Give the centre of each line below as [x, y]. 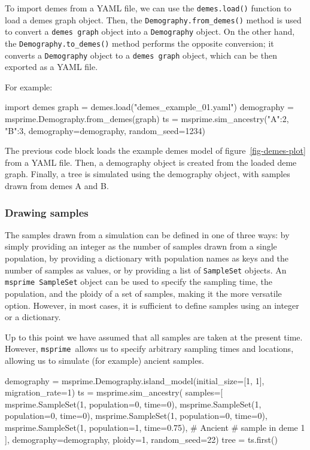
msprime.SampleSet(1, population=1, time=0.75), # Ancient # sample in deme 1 [155, 427]
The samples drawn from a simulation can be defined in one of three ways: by [147, 234]
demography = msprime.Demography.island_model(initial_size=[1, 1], [135, 380]
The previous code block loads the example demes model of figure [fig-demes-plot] [155, 150]
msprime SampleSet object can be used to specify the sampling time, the [139, 282]
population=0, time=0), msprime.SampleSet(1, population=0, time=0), [136, 416]
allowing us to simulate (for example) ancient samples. [104, 360]
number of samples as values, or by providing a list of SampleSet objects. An [146, 270]
